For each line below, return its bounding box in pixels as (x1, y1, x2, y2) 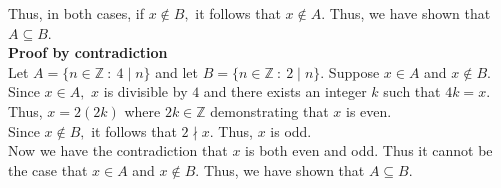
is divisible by (103, 81, 188, 102)
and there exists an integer (203, 81, 367, 102)
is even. (346, 100, 392, 121)
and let (155, 61, 199, 82)
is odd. (270, 120, 312, 141)
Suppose (328, 61, 380, 82)
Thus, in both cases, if (8, 3, 144, 23)
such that (383, 81, 441, 102)
